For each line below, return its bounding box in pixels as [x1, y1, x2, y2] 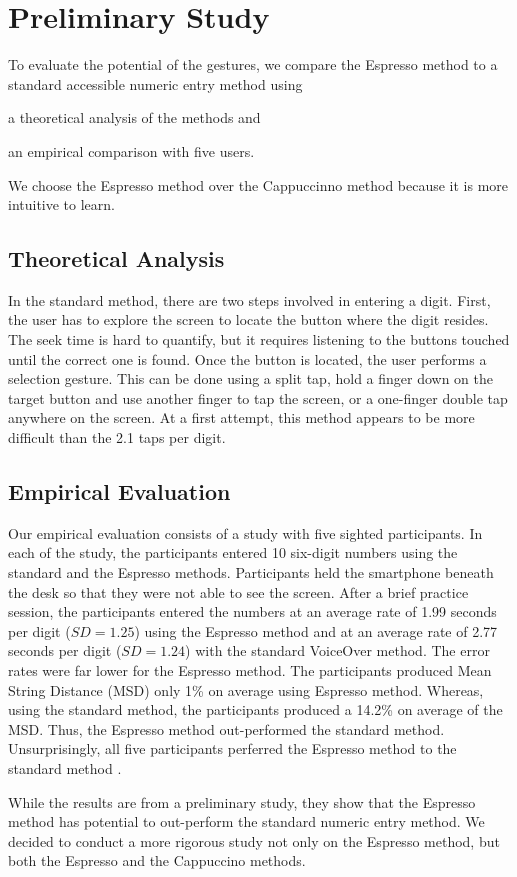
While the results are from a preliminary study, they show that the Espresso [8, 791, 476, 812]
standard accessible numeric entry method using [8, 73, 303, 94]
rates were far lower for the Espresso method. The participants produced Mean [8, 660, 492, 680]
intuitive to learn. [8, 194, 116, 215]
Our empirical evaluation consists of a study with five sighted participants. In [8, 522, 483, 543]
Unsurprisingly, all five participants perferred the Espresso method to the [8, 738, 457, 759]
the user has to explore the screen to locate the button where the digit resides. [8, 309, 489, 330]
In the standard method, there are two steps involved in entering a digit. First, [8, 289, 491, 310]
